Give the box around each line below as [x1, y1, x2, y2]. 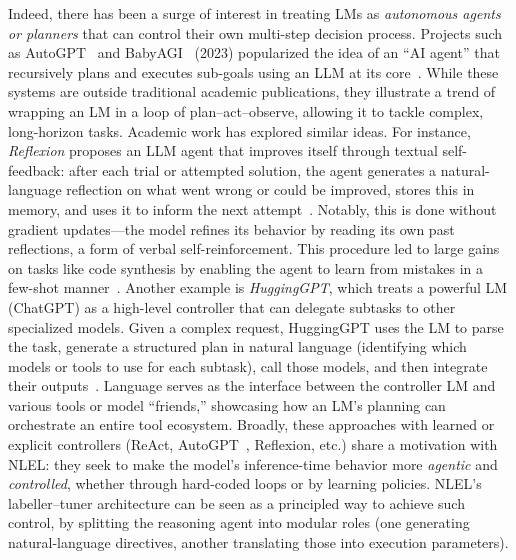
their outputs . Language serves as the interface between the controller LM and [8, 375, 496, 396]
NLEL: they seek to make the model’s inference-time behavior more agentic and [8, 453, 498, 474]
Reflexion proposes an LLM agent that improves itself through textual [8, 140, 438, 161]
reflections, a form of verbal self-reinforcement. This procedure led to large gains [8, 238, 500, 259]
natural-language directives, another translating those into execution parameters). [8, 532, 509, 553]
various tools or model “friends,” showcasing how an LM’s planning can [8, 394, 446, 415]
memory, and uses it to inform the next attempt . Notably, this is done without [8, 198, 497, 219]
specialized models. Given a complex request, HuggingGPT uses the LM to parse [8, 316, 504, 337]
